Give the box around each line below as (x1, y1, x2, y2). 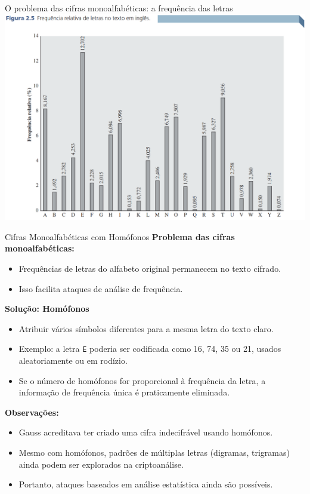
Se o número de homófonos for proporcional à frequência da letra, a (18, 374, 266, 386)
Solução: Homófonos (5, 302, 89, 315)
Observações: (5, 406, 59, 418)
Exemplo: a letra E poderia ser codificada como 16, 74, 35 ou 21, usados (18, 342, 281, 355)
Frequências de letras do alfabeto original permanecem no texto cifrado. (18, 262, 281, 274)
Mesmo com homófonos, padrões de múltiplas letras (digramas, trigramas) (18, 446, 290, 458)
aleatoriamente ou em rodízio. (18, 354, 128, 366)
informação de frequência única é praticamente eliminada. (18, 386, 230, 398)
